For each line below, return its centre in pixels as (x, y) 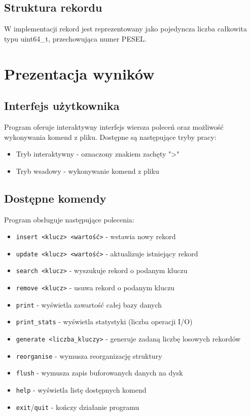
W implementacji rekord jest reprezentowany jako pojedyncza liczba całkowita (126, 29)
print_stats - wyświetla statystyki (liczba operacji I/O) (104, 322)
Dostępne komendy (55, 198)
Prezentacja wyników (79, 73)
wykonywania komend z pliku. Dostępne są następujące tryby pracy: (110, 137)
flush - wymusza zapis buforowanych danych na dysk (99, 373)
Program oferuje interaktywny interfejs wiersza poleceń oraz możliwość (114, 126)
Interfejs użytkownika (62, 106)
